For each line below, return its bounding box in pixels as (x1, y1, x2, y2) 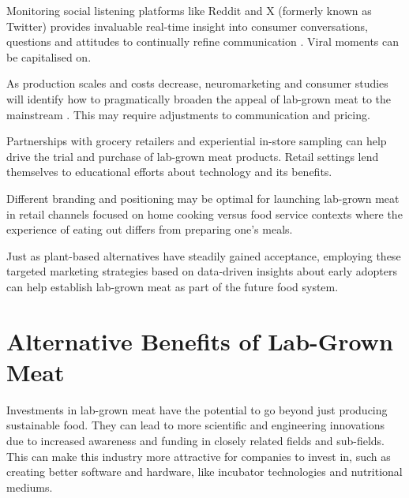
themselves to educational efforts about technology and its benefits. (6, 163, 332, 180)
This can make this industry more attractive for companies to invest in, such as (6, 447, 391, 464)
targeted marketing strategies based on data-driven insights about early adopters (6, 263, 397, 279)
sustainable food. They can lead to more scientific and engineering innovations (6, 417, 385, 433)
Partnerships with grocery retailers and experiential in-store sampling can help (6, 133, 387, 149)
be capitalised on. (6, 48, 92, 65)
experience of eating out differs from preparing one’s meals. (6, 221, 293, 238)
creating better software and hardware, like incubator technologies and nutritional (6, 463, 403, 480)
